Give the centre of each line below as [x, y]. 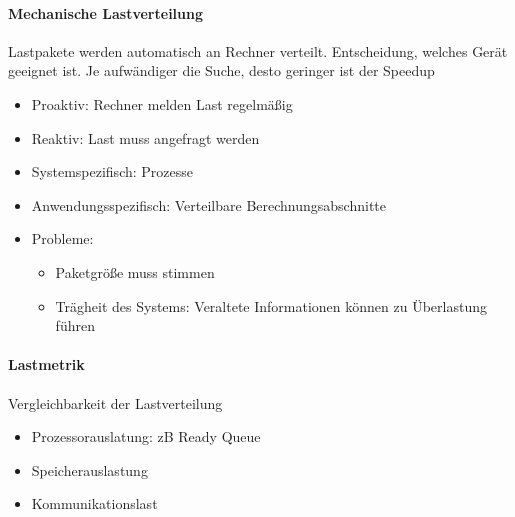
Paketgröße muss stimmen [135, 271]
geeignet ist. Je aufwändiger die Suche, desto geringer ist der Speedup [221, 70]
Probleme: [62, 238]
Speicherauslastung [89, 469]
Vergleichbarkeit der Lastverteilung [115, 402]
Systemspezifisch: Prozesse [112, 171]
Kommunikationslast [94, 503]
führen [75, 325]
